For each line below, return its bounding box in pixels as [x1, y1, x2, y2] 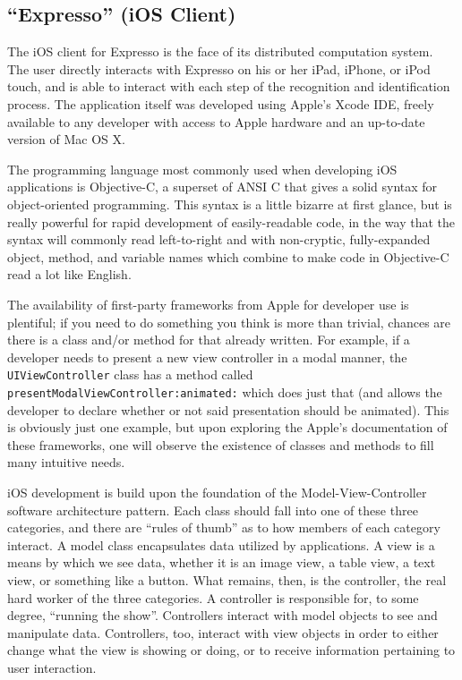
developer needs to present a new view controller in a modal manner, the [7, 347, 407, 366]
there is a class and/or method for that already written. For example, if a [7, 330, 410, 349]
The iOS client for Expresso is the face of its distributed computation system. [7, 42, 433, 61]
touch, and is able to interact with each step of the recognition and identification [7, 77, 450, 96]
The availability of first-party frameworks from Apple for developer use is [7, 294, 409, 313]
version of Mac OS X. [7, 130, 125, 149]
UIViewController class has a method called [7, 365, 253, 384]
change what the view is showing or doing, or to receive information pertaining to [7, 641, 456, 659]
